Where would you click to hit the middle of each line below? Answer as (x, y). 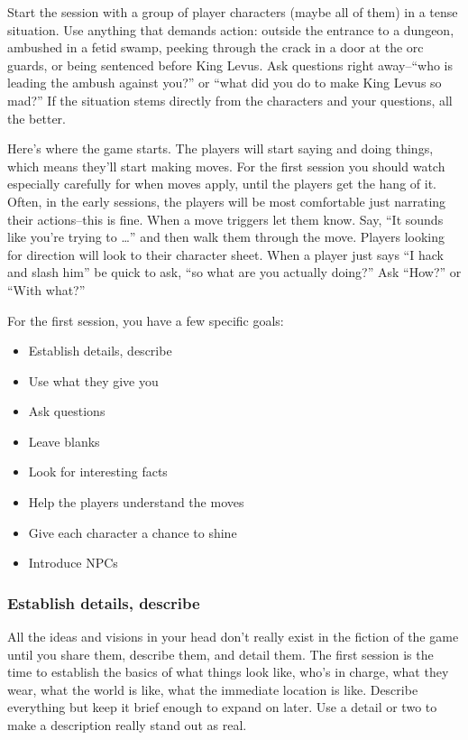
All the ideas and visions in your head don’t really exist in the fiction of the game (233, 637)
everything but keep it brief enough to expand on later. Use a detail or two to (222, 707)
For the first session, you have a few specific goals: (146, 320)
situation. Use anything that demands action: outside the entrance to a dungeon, (231, 29)
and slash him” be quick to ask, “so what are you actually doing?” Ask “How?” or (234, 272)
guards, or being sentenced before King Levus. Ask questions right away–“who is (230, 65)
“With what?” (46, 289)
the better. (37, 118)
